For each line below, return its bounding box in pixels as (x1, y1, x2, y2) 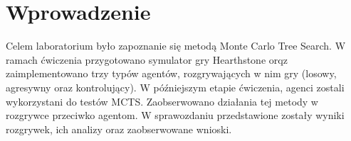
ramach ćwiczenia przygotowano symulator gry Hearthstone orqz (6, 52, 288, 67)
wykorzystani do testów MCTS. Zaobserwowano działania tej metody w (6, 94, 318, 108)
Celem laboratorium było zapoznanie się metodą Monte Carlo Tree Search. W (6, 38, 346, 53)
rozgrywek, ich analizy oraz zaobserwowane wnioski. (6, 121, 232, 136)
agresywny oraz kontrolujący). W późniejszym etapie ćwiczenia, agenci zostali (6, 79, 345, 94)
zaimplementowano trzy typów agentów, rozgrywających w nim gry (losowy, (6, 66, 337, 81)
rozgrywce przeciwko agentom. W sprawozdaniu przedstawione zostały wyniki (6, 108, 345, 123)
